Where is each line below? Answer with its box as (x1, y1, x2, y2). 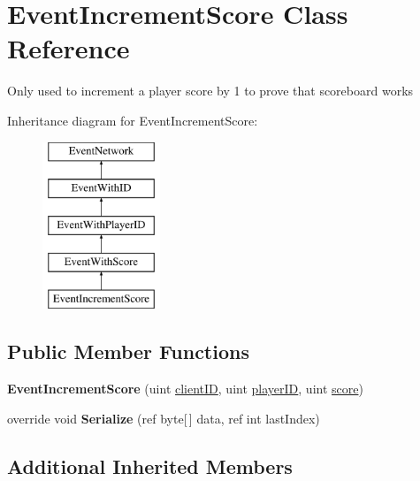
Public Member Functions (7, 338, 249, 365)
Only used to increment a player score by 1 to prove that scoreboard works (7, 81, 414, 100)
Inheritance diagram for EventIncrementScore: (7, 111, 258, 129)
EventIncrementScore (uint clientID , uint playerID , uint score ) (7, 379, 363, 398)
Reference (7, 30, 130, 66)
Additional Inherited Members (7, 452, 293, 479)
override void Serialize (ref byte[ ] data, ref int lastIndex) (7, 408, 320, 427)
